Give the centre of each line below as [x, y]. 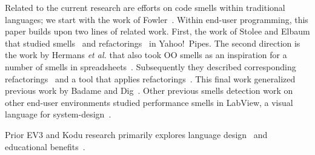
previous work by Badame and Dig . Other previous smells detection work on [149, 91]
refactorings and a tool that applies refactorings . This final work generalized [150, 78]
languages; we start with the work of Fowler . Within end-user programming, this [157, 19]
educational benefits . [45, 146]
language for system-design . [58, 114]
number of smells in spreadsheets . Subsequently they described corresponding [151, 66]
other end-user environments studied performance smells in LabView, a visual [149, 102]
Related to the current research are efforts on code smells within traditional [145, 7]
